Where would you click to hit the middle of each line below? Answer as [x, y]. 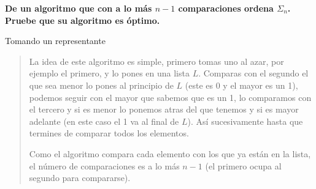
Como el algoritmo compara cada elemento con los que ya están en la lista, [170, 153]
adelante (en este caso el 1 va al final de [104, 121]
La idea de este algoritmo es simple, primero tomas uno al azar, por [156, 61]
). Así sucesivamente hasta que [245, 121]
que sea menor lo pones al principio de [101, 85]
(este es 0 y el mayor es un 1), [241, 85]
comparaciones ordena [226, 8]
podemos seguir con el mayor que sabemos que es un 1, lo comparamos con [170, 97]
